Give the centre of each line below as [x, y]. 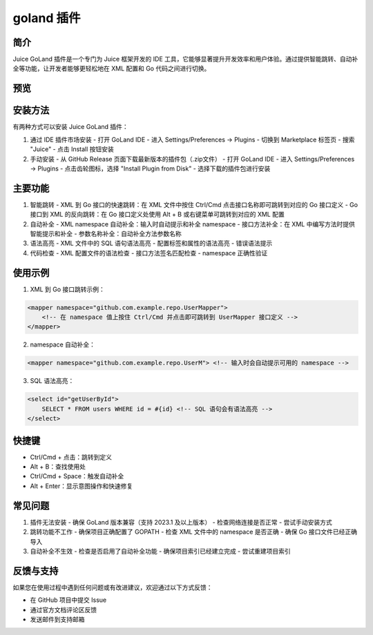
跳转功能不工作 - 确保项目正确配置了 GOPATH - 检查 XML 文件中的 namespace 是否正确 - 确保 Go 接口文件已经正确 [194, 532]
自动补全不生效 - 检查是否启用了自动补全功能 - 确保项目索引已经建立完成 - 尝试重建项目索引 [160, 551]
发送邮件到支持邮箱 [57, 619]
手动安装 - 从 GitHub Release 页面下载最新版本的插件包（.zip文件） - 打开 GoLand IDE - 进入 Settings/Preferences [192, 159]
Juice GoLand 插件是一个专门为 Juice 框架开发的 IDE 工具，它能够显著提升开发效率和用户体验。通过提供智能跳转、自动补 [185, 59]
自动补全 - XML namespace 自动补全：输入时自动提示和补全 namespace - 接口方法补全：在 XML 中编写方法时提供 [192, 224]
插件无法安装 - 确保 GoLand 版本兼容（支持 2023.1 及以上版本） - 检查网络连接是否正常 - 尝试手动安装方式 [181, 522]
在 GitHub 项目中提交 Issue [68, 600]
